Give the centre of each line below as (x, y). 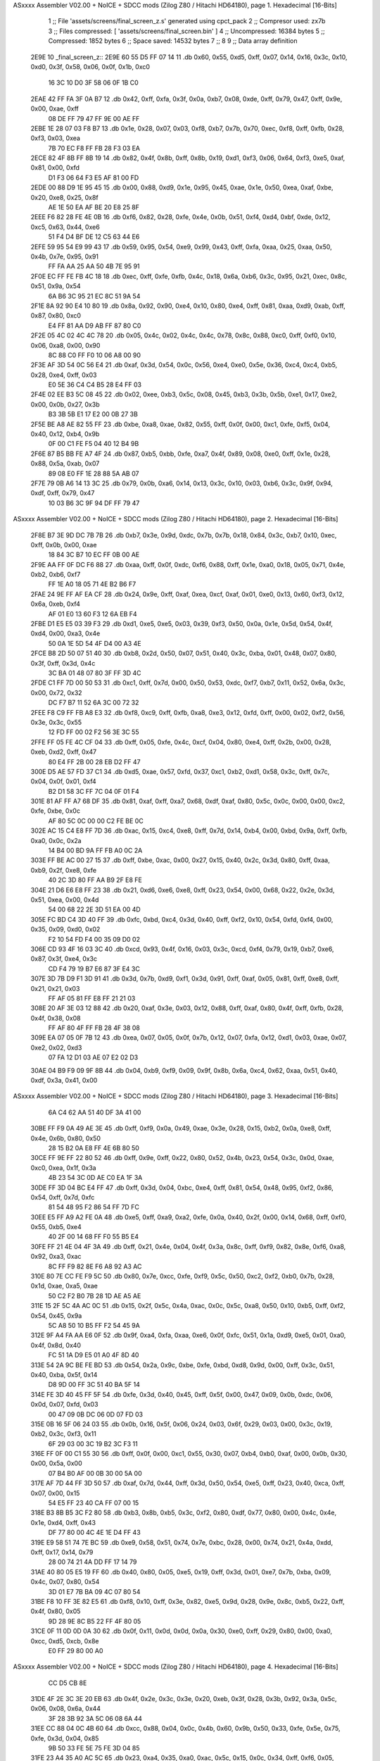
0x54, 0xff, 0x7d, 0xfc (63, 1197)
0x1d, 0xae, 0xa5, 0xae (64, 1286)
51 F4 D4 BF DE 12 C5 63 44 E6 (94, 237)
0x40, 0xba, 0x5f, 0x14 (64, 1374)
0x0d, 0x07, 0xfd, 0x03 (64, 1405)
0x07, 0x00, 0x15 (55, 1493)
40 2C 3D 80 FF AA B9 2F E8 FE (95, 880)
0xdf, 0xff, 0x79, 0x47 (63, 493)
